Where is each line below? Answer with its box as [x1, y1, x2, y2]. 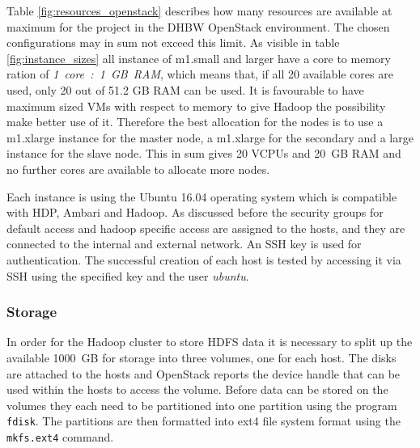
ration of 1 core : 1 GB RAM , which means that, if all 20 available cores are [6, 66, 393, 82]
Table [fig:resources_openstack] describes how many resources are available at [6, 2, 392, 19]
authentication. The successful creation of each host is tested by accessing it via [6, 251, 401, 268]
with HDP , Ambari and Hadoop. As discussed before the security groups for [6, 204, 384, 221]
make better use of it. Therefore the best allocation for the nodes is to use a [6, 113, 384, 130]
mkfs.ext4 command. [6, 428, 114, 445]
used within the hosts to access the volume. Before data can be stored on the [6, 381, 388, 398]
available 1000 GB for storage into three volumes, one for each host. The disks [6, 349, 397, 366]
